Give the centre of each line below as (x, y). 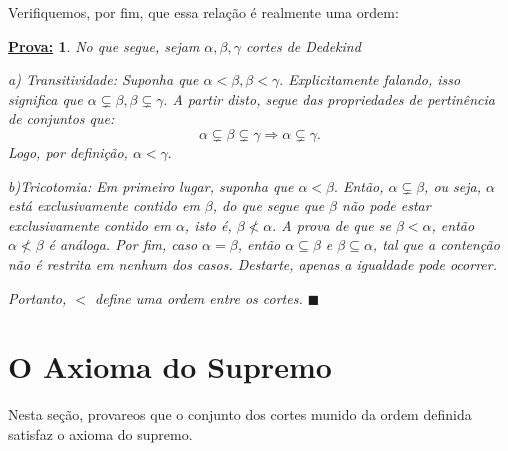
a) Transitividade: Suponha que (103, 79)
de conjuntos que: (61, 118)
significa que (45, 98)
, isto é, (208, 224)
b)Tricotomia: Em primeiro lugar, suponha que (151, 185)
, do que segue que (268, 205)
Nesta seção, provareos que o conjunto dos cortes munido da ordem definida (240, 414)
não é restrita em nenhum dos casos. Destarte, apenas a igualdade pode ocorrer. (252, 263)
